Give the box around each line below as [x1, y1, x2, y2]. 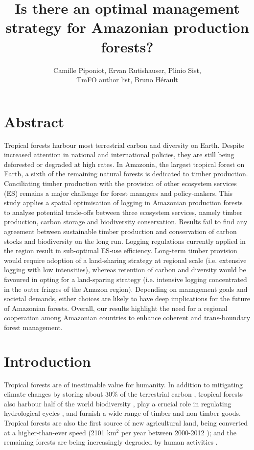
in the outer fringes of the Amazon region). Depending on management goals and [4, 284, 248, 294]
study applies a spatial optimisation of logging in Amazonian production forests [4, 197, 243, 208]
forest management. [4, 322, 63, 332]
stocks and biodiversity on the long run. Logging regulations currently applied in [4, 236, 246, 246]
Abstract [4, 111, 65, 131]
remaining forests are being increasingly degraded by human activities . [4, 437, 218, 447]
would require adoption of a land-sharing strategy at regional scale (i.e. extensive [4, 255, 247, 265]
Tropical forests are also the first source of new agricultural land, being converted [4, 418, 248, 427]
